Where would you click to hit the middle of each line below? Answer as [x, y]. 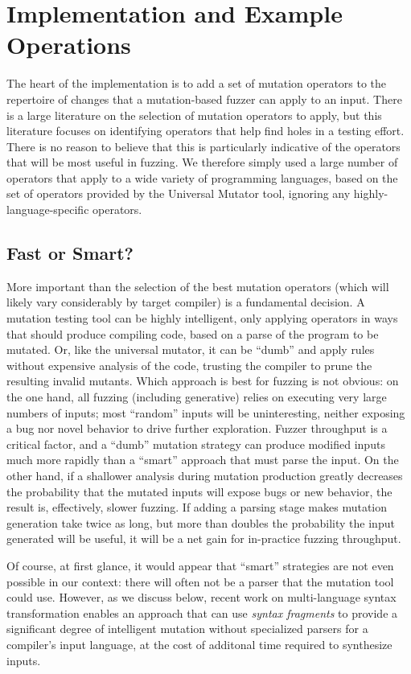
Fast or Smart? [70, 253]
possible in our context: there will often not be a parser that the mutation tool [200, 581]
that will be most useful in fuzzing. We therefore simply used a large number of [202, 162]
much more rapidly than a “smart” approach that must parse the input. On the [203, 460]
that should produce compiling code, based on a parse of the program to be [193, 333]
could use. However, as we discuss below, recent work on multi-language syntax [201, 597]
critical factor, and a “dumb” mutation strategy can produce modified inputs [196, 444]
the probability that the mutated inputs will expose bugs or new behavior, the [199, 491]
